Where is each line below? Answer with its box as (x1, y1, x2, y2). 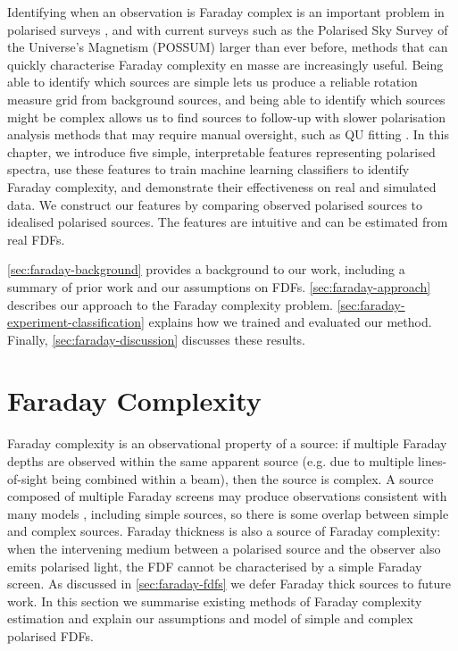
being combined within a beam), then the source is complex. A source (51, 469, 434, 488)
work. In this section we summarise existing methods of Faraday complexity (7, 591, 422, 610)
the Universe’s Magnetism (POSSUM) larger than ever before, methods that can (7, 38, 448, 56)
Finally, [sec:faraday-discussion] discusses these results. (7, 330, 306, 348)
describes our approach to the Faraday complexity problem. (7, 295, 333, 313)
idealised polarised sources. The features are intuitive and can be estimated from (7, 213, 448, 231)
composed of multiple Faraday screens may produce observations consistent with (7, 487, 447, 505)
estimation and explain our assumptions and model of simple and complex (7, 609, 413, 628)
